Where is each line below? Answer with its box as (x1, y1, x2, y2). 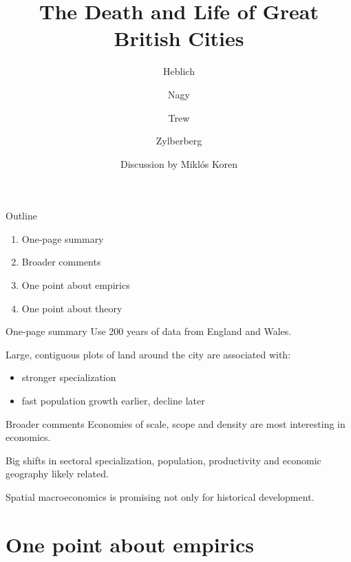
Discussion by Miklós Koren (120, 156, 238, 171)
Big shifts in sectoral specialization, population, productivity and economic (6, 453, 321, 467)
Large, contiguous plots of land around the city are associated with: (6, 347, 291, 361)
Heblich (163, 64, 195, 78)
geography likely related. (6, 466, 109, 481)
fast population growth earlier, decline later (21, 393, 205, 408)
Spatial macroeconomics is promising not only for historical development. (6, 490, 315, 504)
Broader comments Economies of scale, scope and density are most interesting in (6, 416, 345, 431)
